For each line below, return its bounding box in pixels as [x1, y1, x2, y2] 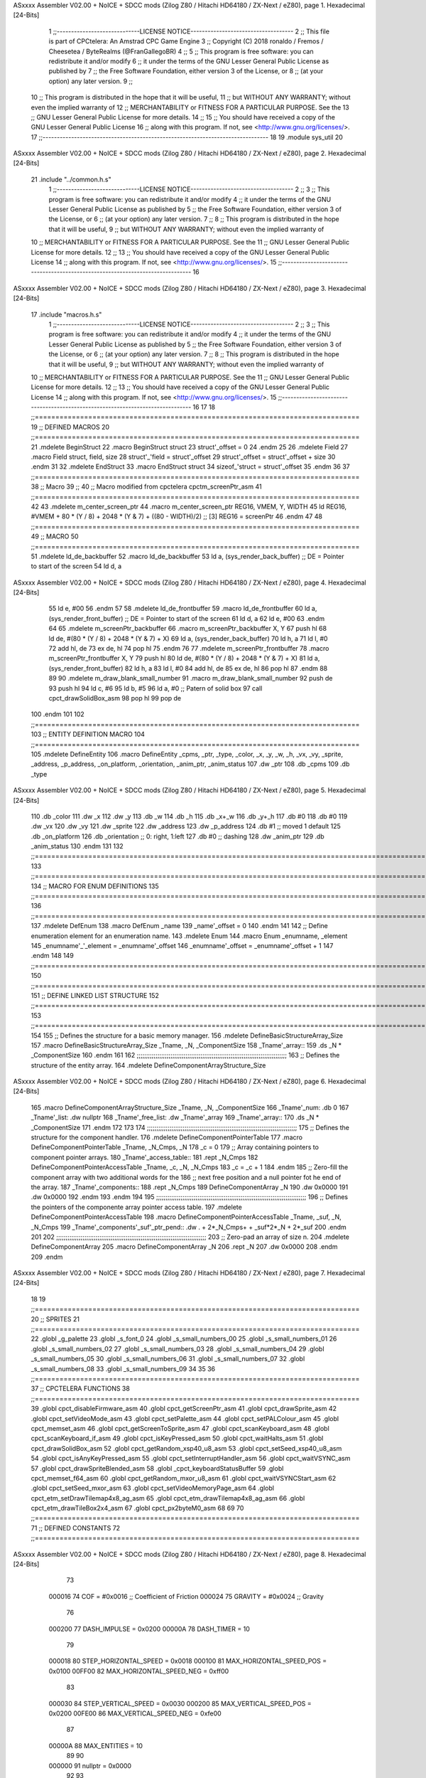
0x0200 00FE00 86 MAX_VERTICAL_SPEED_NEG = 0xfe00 [48, 1709, 222, 1718]
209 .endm [31, 1252, 63, 1261]
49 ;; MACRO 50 [31, 532, 79, 541]
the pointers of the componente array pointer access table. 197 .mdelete [31, 1203, 243, 1211]
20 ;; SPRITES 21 [31, 1314, 80, 1323]
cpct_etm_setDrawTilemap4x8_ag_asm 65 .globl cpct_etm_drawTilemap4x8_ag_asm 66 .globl [31, 1494, 305, 1502]
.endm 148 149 [31, 952, 74, 960]
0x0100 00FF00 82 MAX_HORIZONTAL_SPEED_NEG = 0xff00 [48, 1666, 229, 1675]
